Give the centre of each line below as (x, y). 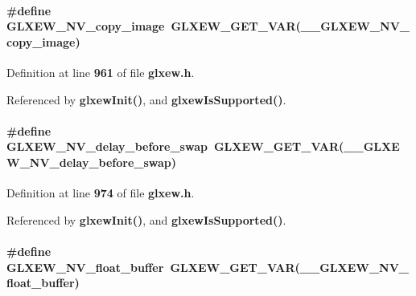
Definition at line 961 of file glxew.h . (101, 72)
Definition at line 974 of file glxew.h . (101, 193)
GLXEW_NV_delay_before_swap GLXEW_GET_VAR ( (175, 146)
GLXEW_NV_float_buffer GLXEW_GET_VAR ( (153, 267)
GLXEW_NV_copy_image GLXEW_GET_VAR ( (154, 26)
